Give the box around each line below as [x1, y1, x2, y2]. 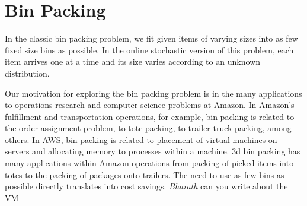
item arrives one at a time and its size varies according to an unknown [5, 55, 260, 68]
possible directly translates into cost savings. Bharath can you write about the [5, 180, 288, 192]
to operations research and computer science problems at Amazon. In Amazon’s [5, 99, 295, 111]
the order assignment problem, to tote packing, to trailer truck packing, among [5, 122, 292, 134]
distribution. [5, 66, 50, 79]
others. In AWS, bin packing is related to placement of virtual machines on [5, 133, 277, 145]
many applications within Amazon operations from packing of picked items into [5, 157, 294, 169]
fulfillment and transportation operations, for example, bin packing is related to [5, 110, 295, 122]
